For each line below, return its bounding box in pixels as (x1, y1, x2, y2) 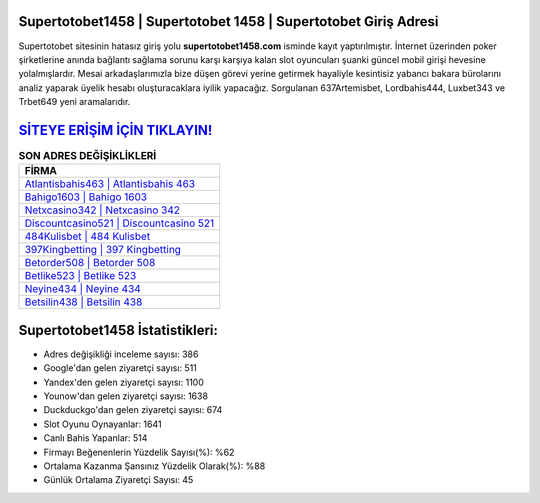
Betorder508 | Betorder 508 (24, 256, 156, 270)
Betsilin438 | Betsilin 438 (24, 295, 143, 309)
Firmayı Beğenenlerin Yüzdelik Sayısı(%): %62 (43, 446, 235, 458)
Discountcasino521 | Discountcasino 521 (24, 216, 215, 230)
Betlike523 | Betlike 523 (24, 269, 137, 283)
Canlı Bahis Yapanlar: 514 (43, 432, 148, 444)
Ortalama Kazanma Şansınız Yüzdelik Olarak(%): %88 (43, 460, 266, 472)
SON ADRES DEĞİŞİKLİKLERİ (18, 149, 157, 163)
